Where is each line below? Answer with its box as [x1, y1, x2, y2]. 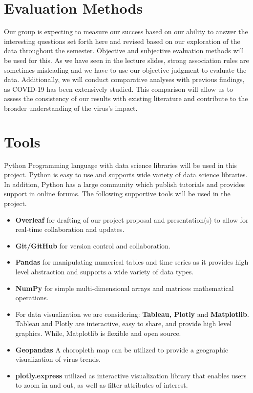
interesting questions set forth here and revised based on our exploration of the [4, 36, 240, 46]
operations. [15, 292, 49, 303]
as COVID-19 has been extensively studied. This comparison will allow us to [4, 83, 233, 94]
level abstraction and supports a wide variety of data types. [15, 266, 194, 276]
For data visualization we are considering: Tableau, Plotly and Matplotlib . [15, 309, 249, 319]
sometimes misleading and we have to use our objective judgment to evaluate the [4, 64, 247, 75]
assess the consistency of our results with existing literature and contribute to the [4, 93, 248, 103]
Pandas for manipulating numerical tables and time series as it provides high [15, 257, 249, 267]
